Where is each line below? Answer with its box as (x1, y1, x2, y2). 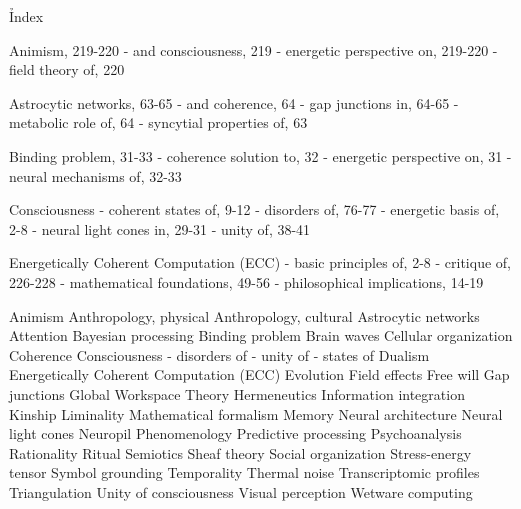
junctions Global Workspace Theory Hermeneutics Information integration (9, 383, 465, 404)
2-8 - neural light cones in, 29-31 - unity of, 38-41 (9, 218, 311, 239)
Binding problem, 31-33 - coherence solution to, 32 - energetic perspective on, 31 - (9, 145, 512, 166)
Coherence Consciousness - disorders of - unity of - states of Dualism (9, 344, 430, 365)
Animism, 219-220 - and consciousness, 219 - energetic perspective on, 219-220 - (9, 39, 498, 60)
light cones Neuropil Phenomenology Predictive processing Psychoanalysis (9, 423, 462, 444)
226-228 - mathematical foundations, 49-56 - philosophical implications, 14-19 (9, 271, 484, 292)
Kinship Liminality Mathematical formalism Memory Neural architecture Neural (9, 403, 503, 424)
